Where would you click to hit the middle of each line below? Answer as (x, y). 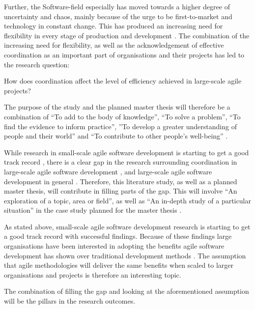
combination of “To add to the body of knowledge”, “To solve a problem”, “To (122, 116)
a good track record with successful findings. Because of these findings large (118, 236)
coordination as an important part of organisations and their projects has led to (124, 54)
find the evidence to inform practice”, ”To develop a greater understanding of (120, 126)
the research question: (37, 64)
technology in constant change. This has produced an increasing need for (113, 26)
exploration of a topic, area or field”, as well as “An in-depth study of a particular (127, 200)
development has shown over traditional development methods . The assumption (125, 255)
